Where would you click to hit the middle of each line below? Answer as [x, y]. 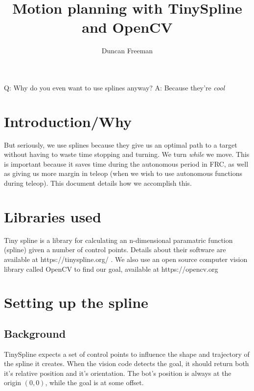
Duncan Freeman [127, 51]
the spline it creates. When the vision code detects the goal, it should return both [127, 363]
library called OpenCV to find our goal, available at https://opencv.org [111, 269]
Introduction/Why [68, 121]
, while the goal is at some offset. [94, 382]
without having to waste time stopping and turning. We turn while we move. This [127, 154]
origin [13, 382]
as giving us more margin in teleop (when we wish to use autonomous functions [123, 173]
